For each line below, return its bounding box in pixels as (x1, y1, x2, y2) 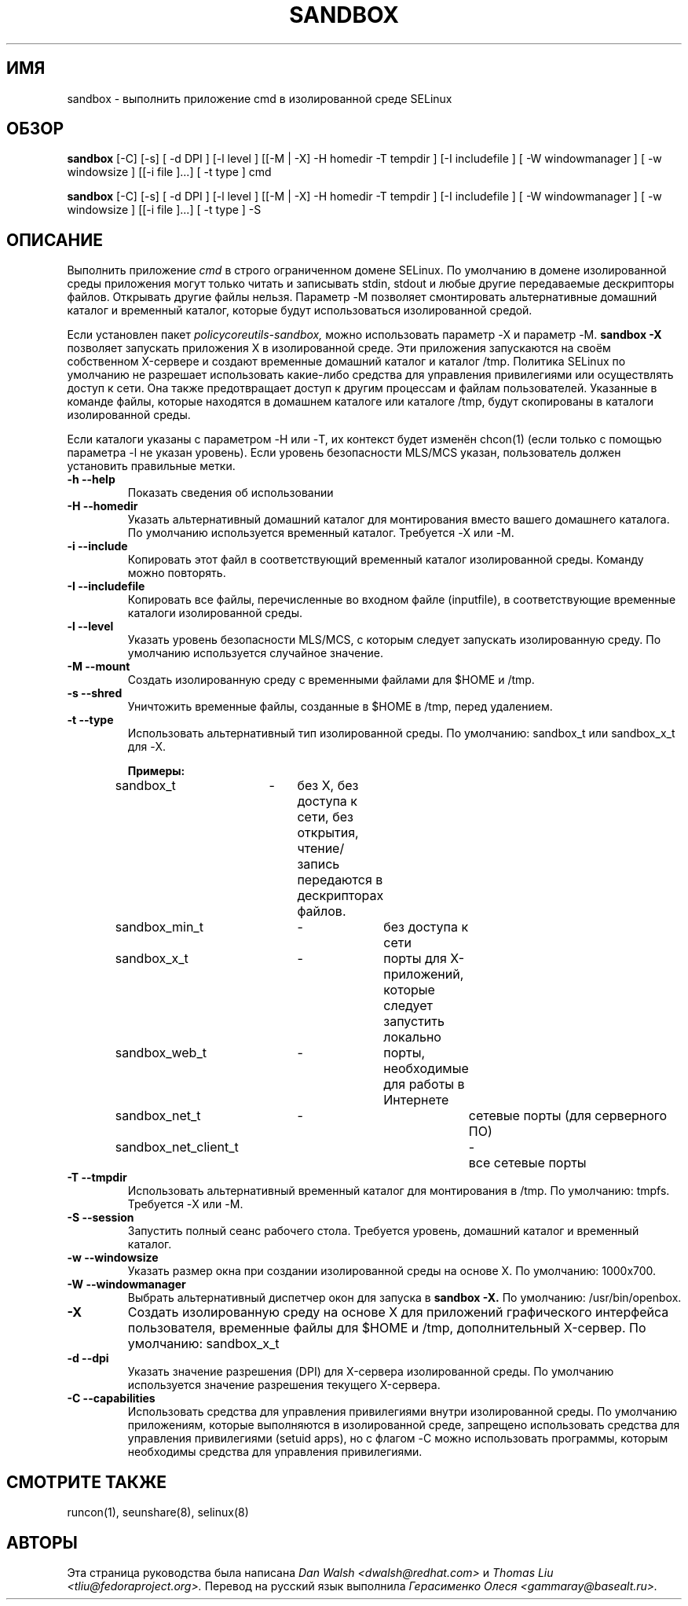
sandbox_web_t (115, 1045, 207, 1061)
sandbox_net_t (115, 1108, 201, 1124)
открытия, (297, 825, 359, 841)
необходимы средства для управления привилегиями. (127, 1445, 423, 1459)
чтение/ (297, 840, 345, 857)
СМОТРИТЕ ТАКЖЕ (6, 1472, 167, 1492)
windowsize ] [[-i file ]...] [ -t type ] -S (67, 203, 262, 217)
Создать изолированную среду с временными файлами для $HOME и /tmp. (127, 673, 535, 687)
